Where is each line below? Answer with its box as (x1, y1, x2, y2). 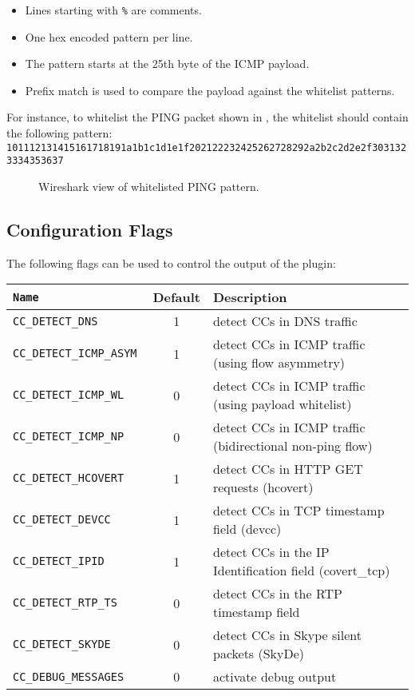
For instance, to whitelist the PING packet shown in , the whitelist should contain (6, 109, 409, 125)
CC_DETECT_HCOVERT (13, 471, 125, 485)
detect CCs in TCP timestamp (212, 501, 385, 520)
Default (152, 288, 200, 307)
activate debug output (212, 667, 337, 686)
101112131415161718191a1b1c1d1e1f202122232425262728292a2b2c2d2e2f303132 (6, 141, 407, 153)
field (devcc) (212, 519, 282, 539)
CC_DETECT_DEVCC (13, 513, 111, 527)
